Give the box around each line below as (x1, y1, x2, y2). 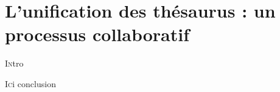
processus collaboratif (5, 22, 189, 47)
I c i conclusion (5, 77, 56, 90)
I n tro (5, 57, 24, 70)
